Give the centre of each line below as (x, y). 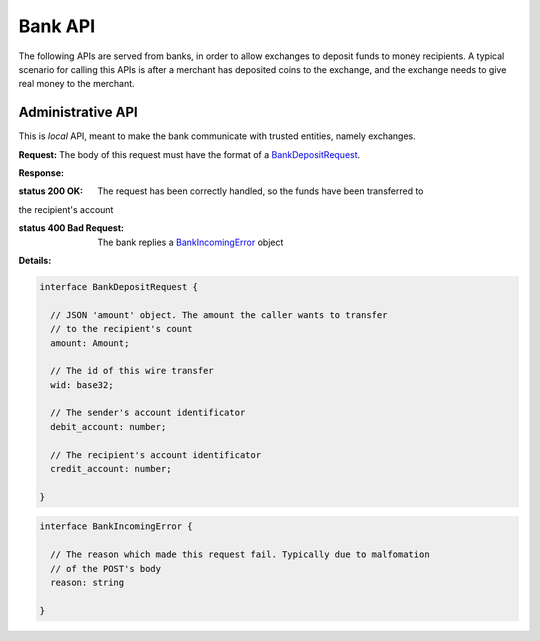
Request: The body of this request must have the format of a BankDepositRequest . (189, 154)
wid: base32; (82, 384)
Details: (35, 260)
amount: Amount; (90, 343)
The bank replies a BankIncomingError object (190, 242)
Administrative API (78, 112)
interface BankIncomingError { (116, 526)
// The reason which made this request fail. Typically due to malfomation (240, 554)
